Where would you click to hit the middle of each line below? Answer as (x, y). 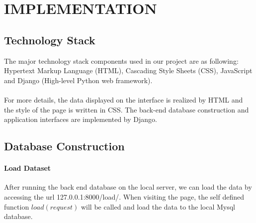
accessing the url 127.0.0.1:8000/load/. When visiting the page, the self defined (124, 196)
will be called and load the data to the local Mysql (158, 206)
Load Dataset (28, 168)
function (17, 206)
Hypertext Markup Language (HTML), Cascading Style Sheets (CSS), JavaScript (128, 70)
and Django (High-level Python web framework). (78, 80)
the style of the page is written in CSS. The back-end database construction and (127, 109)
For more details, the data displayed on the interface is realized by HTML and (124, 99)
